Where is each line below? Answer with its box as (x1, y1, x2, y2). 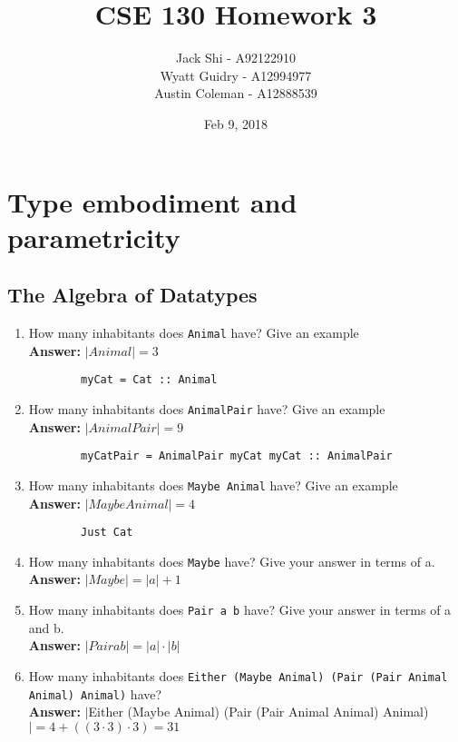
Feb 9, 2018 (203, 114, 268, 133)
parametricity (7, 218, 180, 255)
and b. (28, 618, 64, 637)
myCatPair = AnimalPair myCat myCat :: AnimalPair (81, 450, 393, 463)
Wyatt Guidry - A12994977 (160, 65, 312, 84)
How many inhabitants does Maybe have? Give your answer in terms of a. (28, 551, 435, 570)
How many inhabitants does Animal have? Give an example (28, 323, 359, 342)
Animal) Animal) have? (28, 684, 162, 703)
